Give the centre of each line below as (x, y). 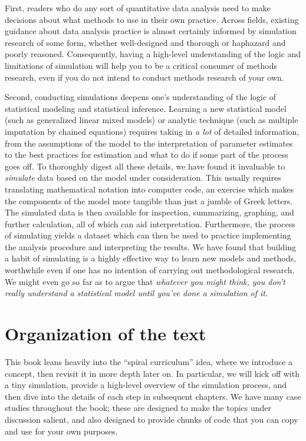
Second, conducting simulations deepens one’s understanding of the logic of (141, 97)
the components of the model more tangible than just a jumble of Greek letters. (149, 200)
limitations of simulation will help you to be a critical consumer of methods (141, 65)
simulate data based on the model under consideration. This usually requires (143, 178)
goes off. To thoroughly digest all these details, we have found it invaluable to (145, 166)
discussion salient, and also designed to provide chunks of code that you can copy (152, 419)
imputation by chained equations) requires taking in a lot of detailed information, (152, 131)
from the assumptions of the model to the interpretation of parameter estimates (149, 143)
